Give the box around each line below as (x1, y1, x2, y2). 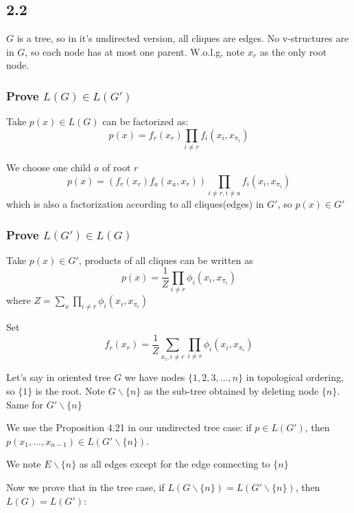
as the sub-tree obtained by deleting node (143, 384, 319, 398)
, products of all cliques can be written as (78, 252, 253, 267)
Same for (6, 397, 44, 411)
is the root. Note (35, 384, 106, 398)
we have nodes (124, 370, 185, 384)
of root (102, 160, 131, 175)
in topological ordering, (246, 370, 344, 384)
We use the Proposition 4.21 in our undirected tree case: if (6, 420, 252, 435)
